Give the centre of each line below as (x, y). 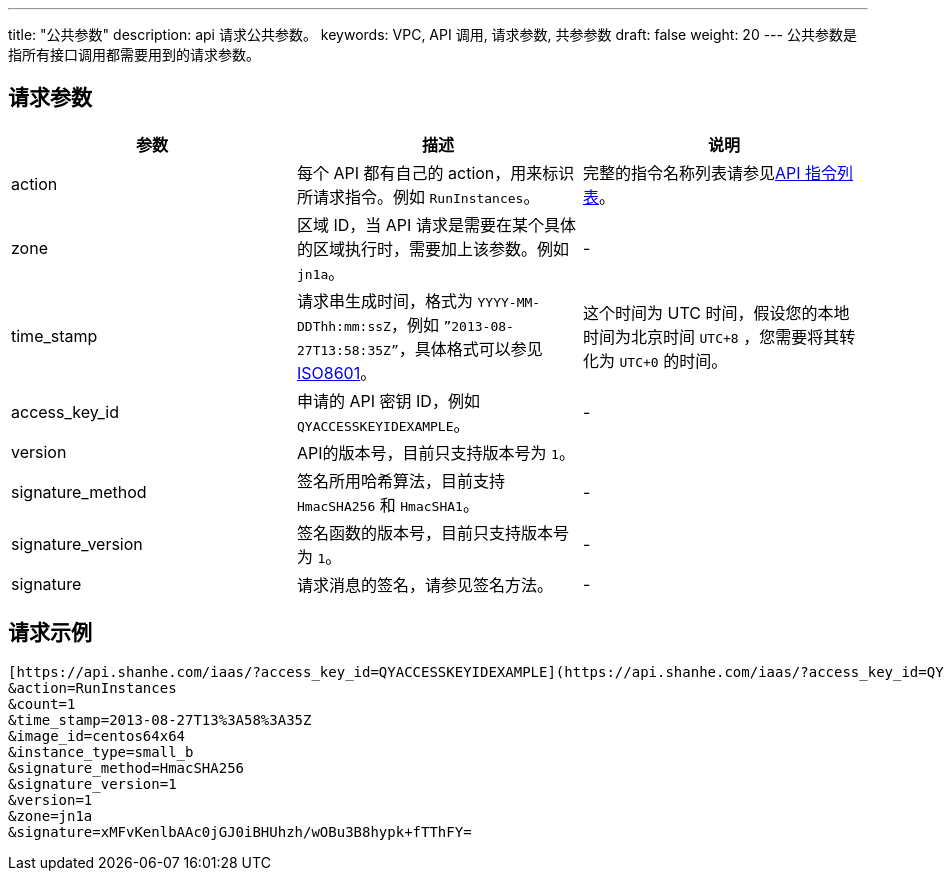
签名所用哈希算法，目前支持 (400, 480)
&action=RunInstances (92, 687)
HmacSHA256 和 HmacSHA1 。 (387, 504)
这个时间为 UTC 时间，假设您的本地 (716, 312)
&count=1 (42, 703)
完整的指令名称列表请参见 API (691, 172)
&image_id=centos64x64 (97, 735)
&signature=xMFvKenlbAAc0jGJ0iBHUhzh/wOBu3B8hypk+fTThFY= (240, 831)
